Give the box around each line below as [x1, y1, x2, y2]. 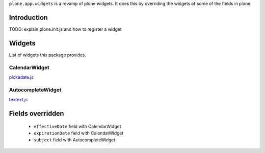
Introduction [9, 13, 48, 22]
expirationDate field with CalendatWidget [33, 130, 124, 136]
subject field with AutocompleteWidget [33, 137, 115, 143]
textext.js [9, 97, 28, 103]
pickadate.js [9, 74, 34, 80]
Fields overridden [9, 109, 64, 117]
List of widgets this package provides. [9, 52, 86, 58]
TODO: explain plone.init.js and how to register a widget [9, 26, 122, 32]
